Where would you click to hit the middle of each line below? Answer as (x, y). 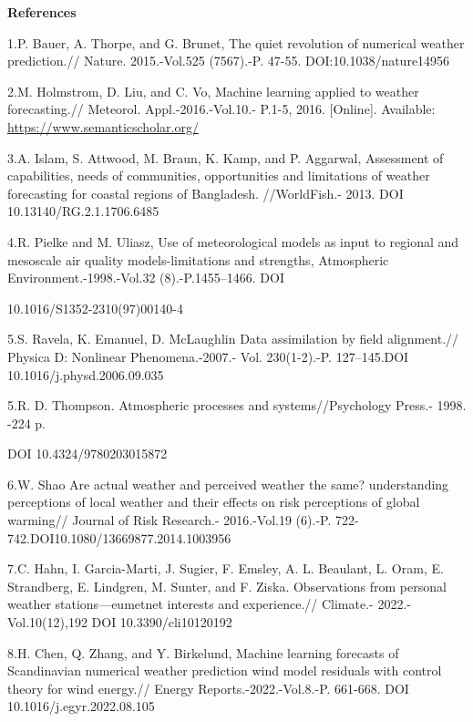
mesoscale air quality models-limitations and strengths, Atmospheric (198, 259)
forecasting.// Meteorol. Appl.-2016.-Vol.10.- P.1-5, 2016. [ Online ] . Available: (221, 109)
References (42, 12)
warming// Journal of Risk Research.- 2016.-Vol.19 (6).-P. (170, 520)
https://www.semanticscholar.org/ (103, 126)
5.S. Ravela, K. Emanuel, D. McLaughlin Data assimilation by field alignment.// (233, 339)
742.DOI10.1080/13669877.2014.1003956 (119, 537)
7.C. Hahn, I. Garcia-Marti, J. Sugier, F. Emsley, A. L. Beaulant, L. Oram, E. (226, 568)
